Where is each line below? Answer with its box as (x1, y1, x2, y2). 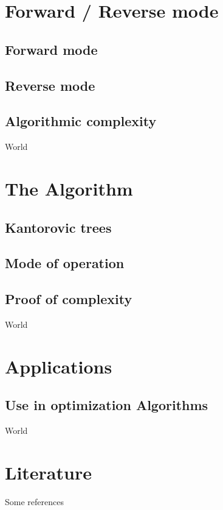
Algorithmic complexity (5, 112, 157, 130)
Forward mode (5, 40, 98, 58)
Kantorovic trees (5, 218, 112, 236)
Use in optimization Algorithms (5, 395, 208, 414)
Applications (5, 353, 112, 378)
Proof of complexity (5, 289, 132, 308)
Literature (5, 459, 92, 484)
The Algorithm (5, 175, 133, 200)
